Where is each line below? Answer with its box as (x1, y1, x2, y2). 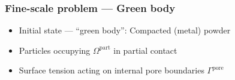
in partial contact (113, 44, 177, 56)
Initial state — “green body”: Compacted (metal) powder (19, 24, 231, 36)
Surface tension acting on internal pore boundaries (19, 64, 204, 76)
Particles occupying (19, 44, 91, 56)
